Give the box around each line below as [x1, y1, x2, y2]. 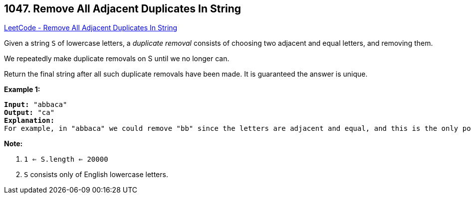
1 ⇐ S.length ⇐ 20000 [24, 155, 108, 164]
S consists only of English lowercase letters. [24, 170, 168, 179]
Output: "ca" [4, 108, 55, 117]
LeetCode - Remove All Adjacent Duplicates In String [4, 23, 178, 32]
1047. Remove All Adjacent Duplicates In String [4, 2, 241, 15]
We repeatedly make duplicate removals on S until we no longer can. [4, 54, 230, 63]
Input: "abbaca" [4, 100, 67, 109]
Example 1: [4, 85, 40, 94]
